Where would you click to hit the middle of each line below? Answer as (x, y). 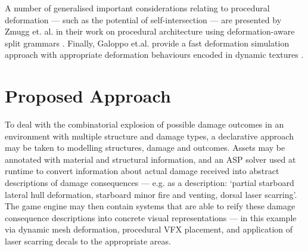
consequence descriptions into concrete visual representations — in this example (151, 217)
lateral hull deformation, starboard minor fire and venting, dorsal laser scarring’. (151, 194)
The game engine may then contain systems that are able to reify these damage (150, 206)
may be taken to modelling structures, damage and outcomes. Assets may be (145, 148)
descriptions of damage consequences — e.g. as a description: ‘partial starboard (150, 183)
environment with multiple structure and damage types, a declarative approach (149, 136)
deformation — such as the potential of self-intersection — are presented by (143, 19)
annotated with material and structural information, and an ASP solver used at (150, 159)
